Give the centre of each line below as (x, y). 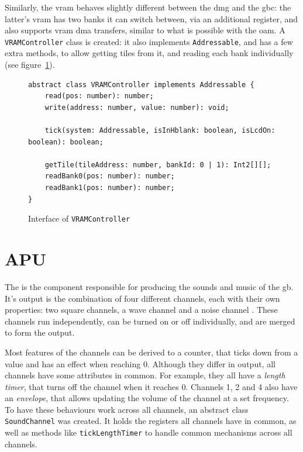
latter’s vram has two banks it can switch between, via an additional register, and (151, 18)
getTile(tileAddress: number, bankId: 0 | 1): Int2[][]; (158, 165)
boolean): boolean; (66, 142)
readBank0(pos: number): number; (110, 176)
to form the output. (40, 332)
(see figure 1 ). (30, 65)
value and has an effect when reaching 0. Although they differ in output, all (140, 363)
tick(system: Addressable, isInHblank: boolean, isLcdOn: (160, 130)
